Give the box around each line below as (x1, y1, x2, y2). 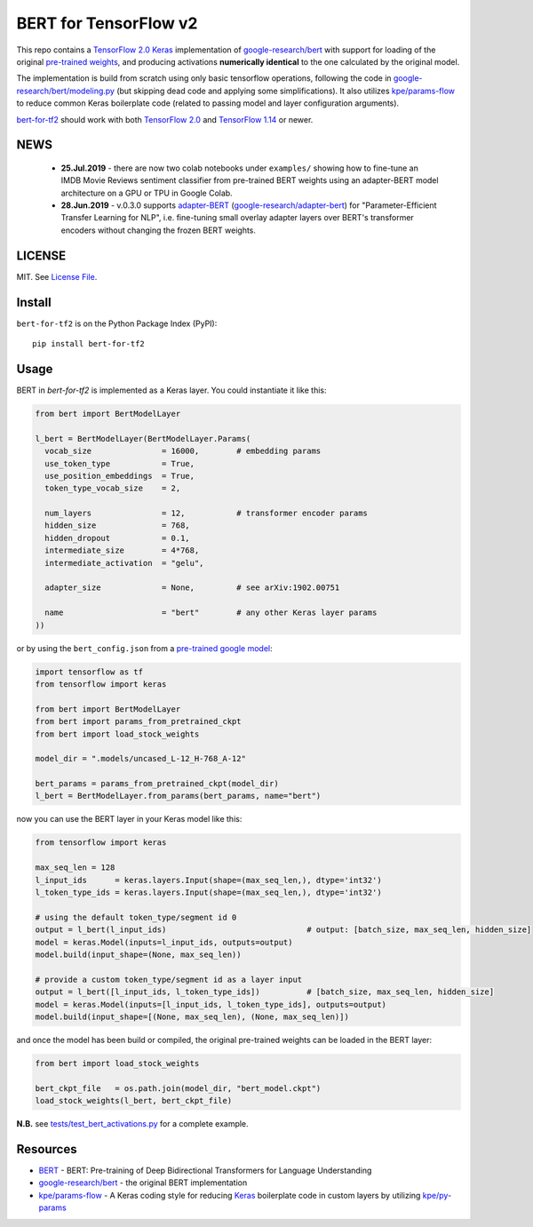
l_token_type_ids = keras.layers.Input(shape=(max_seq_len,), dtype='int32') (35, 888, 382, 897)
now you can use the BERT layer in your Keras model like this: (16, 814, 243, 825)
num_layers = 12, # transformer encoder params (44, 508, 369, 519)
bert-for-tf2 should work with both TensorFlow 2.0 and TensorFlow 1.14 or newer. (16, 114, 314, 124)
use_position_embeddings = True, (44, 471, 195, 481)
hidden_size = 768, (44, 521, 190, 530)
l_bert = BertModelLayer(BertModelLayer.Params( (35, 434, 251, 443)
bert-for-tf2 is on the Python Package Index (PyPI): (16, 318, 218, 329)
